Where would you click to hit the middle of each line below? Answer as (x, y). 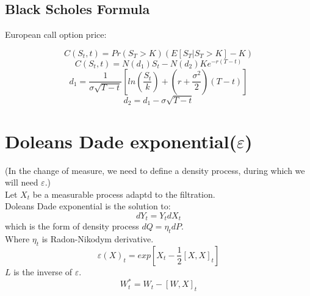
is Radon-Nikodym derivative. (98, 239)
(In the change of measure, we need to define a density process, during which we (155, 170)
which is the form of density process (72, 226)
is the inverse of (43, 271)
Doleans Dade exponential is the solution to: (88, 206)
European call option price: (56, 34)
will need (22, 182)
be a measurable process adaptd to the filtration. (124, 194)
